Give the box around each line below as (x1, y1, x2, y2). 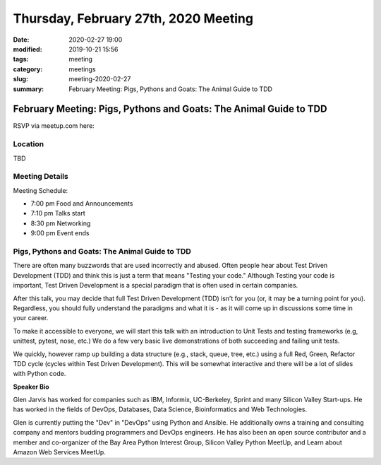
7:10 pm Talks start (30, 209, 85, 218)
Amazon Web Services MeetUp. (13, 448, 106, 457)
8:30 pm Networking (30, 219, 91, 228)
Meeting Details (13, 172, 68, 182)
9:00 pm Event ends (30, 229, 90, 237)
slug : (13, 75, 28, 83)
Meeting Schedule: (13, 186, 68, 194)
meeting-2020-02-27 (68, 75, 131, 83)
